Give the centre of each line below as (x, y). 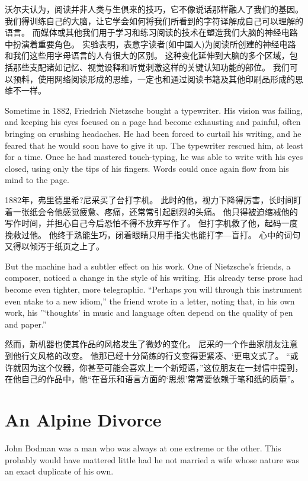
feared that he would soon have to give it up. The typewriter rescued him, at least (154, 145)
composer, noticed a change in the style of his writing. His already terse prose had (154, 278)
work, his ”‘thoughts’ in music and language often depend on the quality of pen (149, 312)
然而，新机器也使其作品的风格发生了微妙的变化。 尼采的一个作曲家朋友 (143, 344)
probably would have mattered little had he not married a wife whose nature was (152, 459)
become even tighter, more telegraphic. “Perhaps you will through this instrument (153, 289)
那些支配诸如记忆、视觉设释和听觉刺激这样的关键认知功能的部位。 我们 (151, 67)
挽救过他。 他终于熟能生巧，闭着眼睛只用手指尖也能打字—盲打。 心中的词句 (153, 234)
